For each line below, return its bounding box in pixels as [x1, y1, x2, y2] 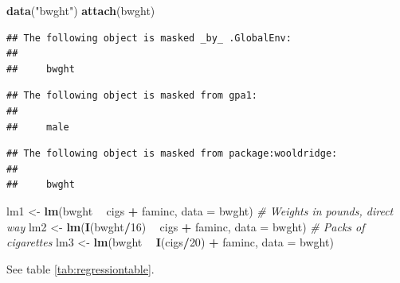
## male [6, 121, 69, 133]
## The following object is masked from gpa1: [6, 90, 257, 102]
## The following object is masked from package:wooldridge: [6, 148, 338, 160]
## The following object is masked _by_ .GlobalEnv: [6, 32, 292, 44]
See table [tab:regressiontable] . [6, 260, 155, 277]
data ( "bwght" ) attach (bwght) [6, 2, 155, 18]
